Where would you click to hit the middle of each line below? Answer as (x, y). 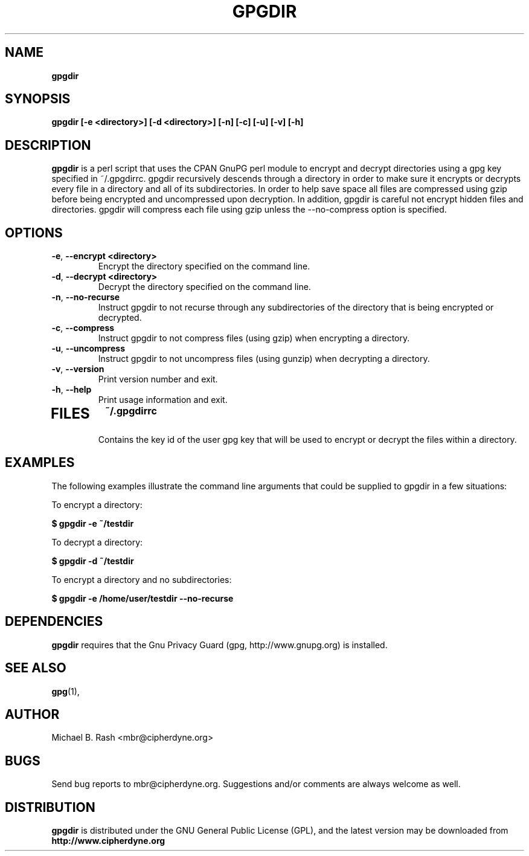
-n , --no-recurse (86, 297)
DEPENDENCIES (54, 622)
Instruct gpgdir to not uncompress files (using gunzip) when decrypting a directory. (264, 359)
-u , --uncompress (88, 349)
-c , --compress (83, 328)
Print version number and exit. (158, 379)
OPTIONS (34, 233)
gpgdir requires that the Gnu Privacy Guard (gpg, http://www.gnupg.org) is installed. (220, 645)
